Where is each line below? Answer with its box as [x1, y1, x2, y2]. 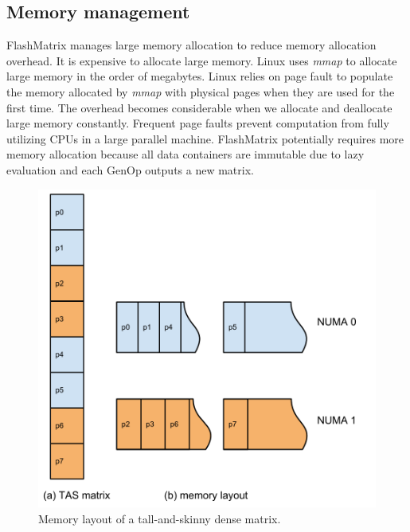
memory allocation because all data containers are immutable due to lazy [6, 146, 365, 162]
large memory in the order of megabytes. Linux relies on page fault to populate [6, 68, 393, 84]
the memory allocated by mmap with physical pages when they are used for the [6, 83, 395, 100]
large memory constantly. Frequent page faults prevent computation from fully [6, 115, 389, 131]
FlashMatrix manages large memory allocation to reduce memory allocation [6, 37, 377, 53]
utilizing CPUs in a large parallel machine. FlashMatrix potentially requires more [6, 130, 404, 147]
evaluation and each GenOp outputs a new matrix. [6, 161, 254, 178]
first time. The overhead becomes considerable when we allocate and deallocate [6, 99, 392, 115]
